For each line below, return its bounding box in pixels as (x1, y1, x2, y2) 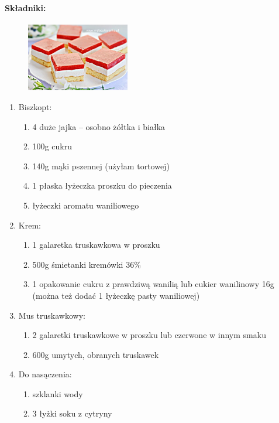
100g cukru (32, 140, 72, 152)
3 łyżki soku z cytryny (32, 407, 112, 419)
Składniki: (5, 1, 46, 13)
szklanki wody (32, 387, 83, 400)
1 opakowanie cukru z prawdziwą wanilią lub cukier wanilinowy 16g (32, 278, 274, 290)
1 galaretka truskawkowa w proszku (32, 238, 160, 251)
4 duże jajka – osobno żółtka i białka (32, 120, 166, 132)
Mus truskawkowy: (18, 309, 85, 321)
